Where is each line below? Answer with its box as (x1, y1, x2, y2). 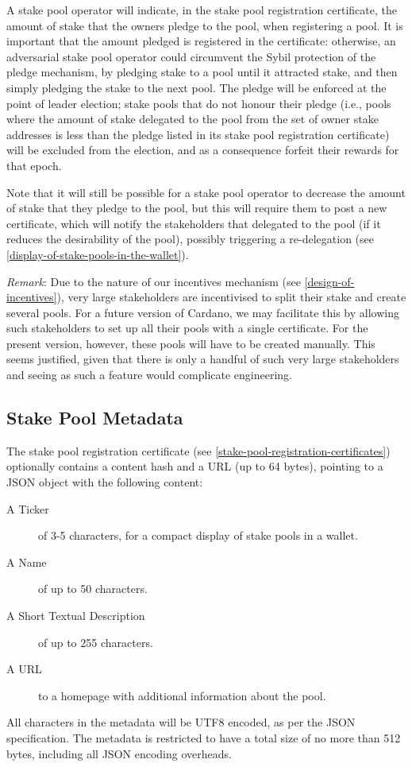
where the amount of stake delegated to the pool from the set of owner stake (6, 110, 379, 127)
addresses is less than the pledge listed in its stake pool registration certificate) (6, 126, 390, 142)
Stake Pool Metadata (6, 405, 183, 430)
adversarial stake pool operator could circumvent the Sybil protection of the (6, 48, 376, 64)
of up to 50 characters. (38, 580, 148, 597)
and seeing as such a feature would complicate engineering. (6, 366, 293, 383)
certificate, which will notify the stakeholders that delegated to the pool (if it (6, 215, 381, 231)
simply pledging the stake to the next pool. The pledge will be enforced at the (6, 79, 387, 95)
